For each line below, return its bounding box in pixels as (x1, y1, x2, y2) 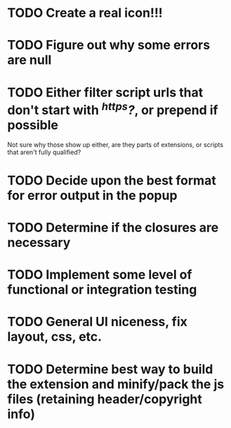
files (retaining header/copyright (7, 391, 202, 407)
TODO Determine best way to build (7, 361, 213, 377)
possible (7, 117, 58, 133)
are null (7, 52, 52, 68)
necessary (7, 234, 71, 251)
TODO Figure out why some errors (7, 37, 211, 53)
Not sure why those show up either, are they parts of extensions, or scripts (7, 140, 223, 149)
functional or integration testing (7, 282, 197, 298)
